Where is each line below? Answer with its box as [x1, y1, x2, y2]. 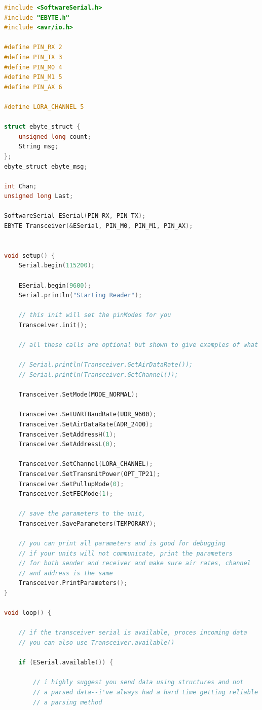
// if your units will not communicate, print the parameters [18, 549, 233, 557]
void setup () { [4, 252, 55, 259]
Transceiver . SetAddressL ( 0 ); [18, 441, 117, 448]
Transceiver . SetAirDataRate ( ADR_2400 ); [18, 420, 153, 428]
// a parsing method [33, 698, 102, 706]
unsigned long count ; [18, 133, 91, 140]
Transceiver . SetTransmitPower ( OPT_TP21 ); [18, 470, 160, 478]
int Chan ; [4, 182, 37, 190]
